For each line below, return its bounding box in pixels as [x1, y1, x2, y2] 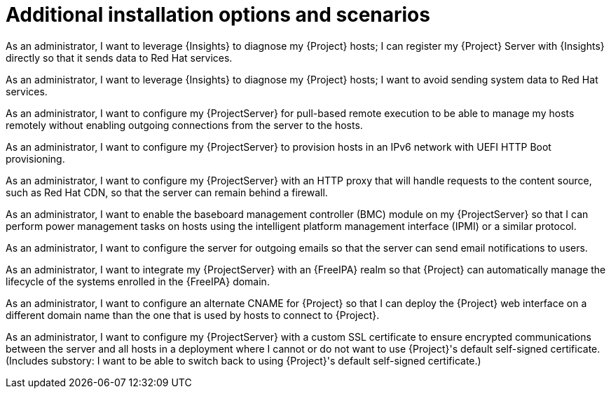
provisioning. [6, 152, 65, 165]
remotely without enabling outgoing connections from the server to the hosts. [6, 118, 363, 131]
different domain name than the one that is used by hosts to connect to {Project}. [6, 308, 380, 321]
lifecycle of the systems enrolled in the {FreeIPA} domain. [6, 275, 270, 287]
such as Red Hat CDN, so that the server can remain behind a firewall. [6, 186, 328, 198]
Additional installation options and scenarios [6, 3, 430, 27]
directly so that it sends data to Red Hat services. [6, 51, 233, 64]
